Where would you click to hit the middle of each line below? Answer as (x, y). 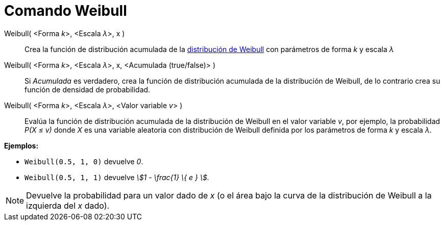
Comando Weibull (66, 11)
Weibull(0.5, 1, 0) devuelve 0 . (84, 161)
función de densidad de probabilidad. (88, 89)
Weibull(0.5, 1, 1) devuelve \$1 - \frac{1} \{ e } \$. (117, 177)
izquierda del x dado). (68, 205)
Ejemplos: (21, 145)
